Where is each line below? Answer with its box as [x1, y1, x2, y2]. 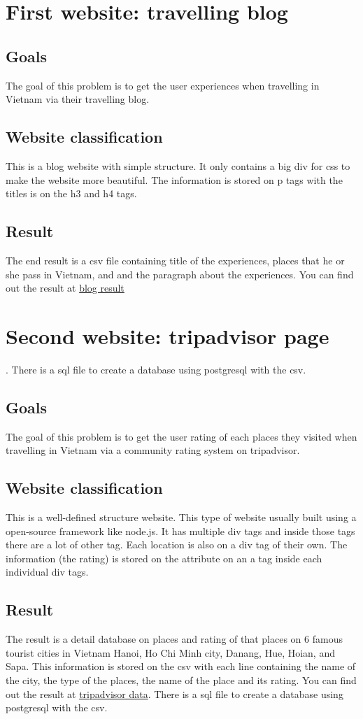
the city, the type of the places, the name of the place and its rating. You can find [6, 673, 357, 687]
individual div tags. [6, 564, 89, 579]
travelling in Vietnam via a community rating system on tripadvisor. [6, 443, 300, 457]
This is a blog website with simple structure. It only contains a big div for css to [6, 158, 350, 173]
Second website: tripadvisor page [6, 321, 329, 350]
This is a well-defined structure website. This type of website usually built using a [6, 510, 357, 525]
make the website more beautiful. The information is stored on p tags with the [6, 172, 343, 187]
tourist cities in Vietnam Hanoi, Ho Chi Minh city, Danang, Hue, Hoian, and [6, 645, 335, 660]
